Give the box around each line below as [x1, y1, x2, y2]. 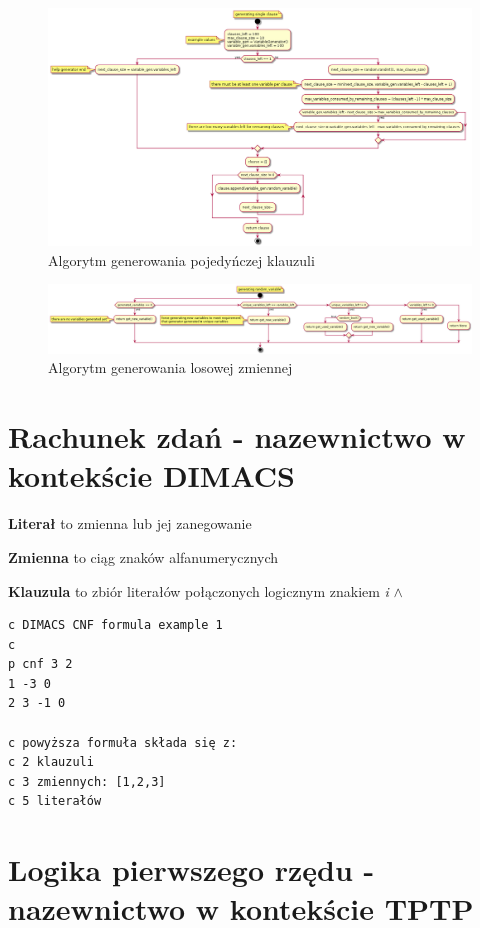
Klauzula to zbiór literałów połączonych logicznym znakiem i [8, 580, 389, 601]
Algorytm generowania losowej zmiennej [48, 357, 293, 378]
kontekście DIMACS [8, 455, 295, 496]
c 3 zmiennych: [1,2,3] [8, 774, 166, 789]
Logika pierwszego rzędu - [8, 849, 375, 890]
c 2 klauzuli [8, 755, 94, 770]
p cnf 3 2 [8, 657, 73, 672]
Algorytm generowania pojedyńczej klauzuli [48, 249, 315, 270]
